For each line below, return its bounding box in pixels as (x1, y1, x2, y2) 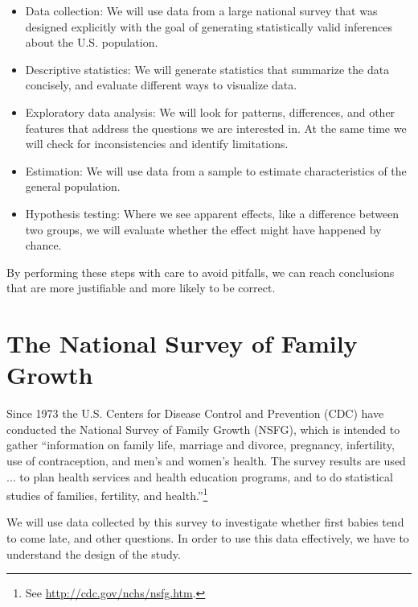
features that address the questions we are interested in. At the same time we (25, 119, 407, 136)
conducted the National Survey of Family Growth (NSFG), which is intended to (6, 420, 400, 437)
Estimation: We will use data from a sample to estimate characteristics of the (25, 162, 407, 179)
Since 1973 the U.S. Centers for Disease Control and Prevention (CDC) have (6, 405, 384, 422)
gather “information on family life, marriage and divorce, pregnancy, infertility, (6, 436, 395, 453)
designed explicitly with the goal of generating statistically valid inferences (25, 18, 392, 35)
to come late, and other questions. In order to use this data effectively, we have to (6, 530, 409, 547)
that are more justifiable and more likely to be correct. (6, 279, 276, 296)
